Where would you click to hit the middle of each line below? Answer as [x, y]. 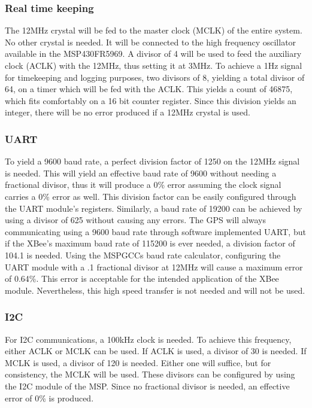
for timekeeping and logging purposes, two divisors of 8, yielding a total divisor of [155, 77]
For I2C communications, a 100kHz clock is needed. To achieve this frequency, [148, 339]
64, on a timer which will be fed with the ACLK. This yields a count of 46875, [149, 89]
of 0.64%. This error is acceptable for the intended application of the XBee [142, 278]
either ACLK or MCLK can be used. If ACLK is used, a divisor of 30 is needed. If [156, 351]
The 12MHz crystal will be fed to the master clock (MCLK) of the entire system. [154, 30]
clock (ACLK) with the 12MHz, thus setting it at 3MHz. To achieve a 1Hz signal [154, 65]
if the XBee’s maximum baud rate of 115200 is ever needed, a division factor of [150, 243]
